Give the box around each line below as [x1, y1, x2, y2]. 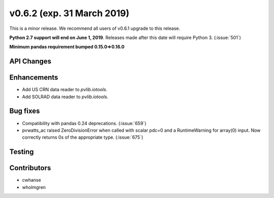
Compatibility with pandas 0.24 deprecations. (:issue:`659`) [22, 120, 147, 126]
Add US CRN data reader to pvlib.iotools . [22, 87, 108, 93]
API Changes [9, 57, 52, 66]
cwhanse [22, 177, 42, 183]
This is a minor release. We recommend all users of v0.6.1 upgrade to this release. [9, 25, 180, 31]
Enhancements [9, 73, 58, 82]
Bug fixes [9, 107, 40, 115]
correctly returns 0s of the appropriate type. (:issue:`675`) [22, 134, 144, 140]
